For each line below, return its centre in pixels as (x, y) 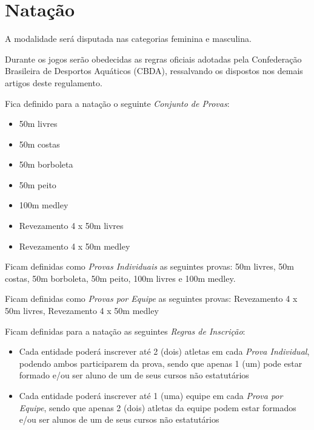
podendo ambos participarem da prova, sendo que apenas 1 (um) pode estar (161, 363)
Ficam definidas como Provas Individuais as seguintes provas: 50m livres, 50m (150, 266)
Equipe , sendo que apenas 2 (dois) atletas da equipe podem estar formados (158, 407)
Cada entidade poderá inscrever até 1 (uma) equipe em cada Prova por (151, 395)
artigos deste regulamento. (54, 82)
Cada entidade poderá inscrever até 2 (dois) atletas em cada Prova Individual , (164, 351)
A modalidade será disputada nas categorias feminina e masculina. (128, 39)
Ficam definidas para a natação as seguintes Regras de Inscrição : (125, 331)
